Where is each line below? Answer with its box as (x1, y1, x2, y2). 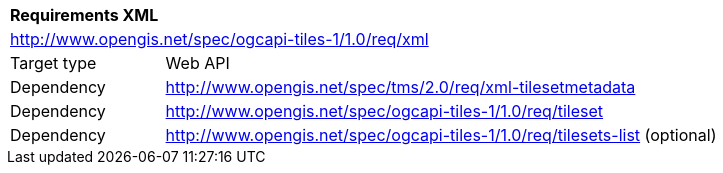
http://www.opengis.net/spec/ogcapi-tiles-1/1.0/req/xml (10, 29, 429, 49)
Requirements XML (10, 5, 159, 25)
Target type (10, 53, 97, 73)
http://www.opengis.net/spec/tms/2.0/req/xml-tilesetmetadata (165, 77, 636, 97)
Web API (165, 53, 230, 73)
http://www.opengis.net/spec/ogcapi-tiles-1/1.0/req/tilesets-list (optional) (165, 125, 717, 145)
